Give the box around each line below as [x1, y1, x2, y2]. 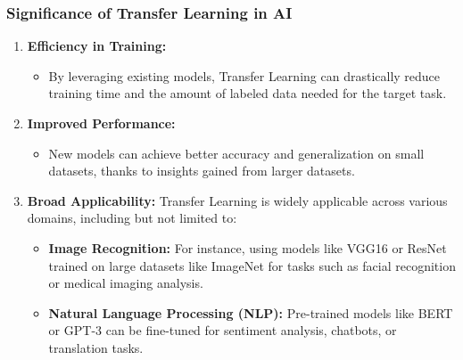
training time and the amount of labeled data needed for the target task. [48, 84, 447, 102]
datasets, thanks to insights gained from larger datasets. [48, 161, 355, 180]
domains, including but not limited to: [27, 209, 237, 227]
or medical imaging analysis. [48, 274, 203, 292]
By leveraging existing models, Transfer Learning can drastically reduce [48, 66, 441, 85]
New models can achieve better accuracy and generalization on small [48, 143, 425, 162]
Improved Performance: [27, 114, 176, 132]
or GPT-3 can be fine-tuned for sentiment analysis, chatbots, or [48, 321, 397, 340]
